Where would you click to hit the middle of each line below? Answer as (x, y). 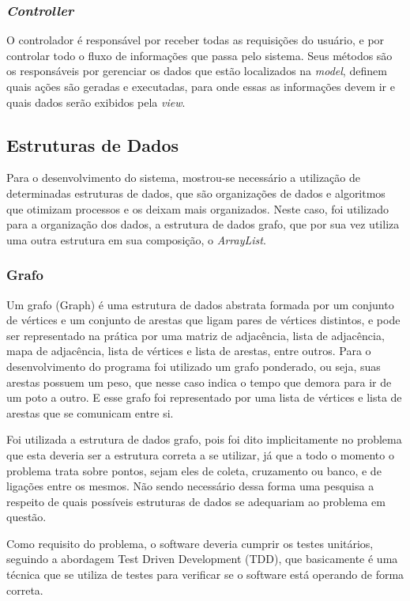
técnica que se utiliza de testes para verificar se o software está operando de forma (205, 575)
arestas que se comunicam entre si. (90, 412)
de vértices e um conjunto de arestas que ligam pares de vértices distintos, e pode (203, 320)
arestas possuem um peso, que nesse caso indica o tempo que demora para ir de (199, 382)
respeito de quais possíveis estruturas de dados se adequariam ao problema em (196, 501)
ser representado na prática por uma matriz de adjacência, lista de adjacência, (196, 335)
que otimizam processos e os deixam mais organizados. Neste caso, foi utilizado (198, 208)
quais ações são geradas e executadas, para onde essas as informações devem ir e (201, 86)
